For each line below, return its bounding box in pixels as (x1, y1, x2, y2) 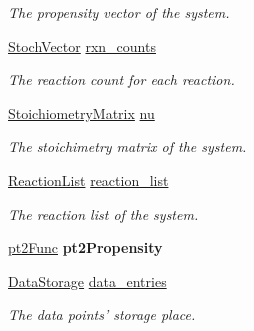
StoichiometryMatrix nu (8, 102, 155, 123)
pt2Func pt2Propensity (8, 237, 163, 258)
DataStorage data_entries (8, 270, 167, 291)
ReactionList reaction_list (8, 169, 169, 190)
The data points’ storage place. (8, 304, 196, 325)
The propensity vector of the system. (8, 2, 230, 22)
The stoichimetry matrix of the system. (8, 136, 247, 157)
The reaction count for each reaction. (8, 69, 235, 90)
